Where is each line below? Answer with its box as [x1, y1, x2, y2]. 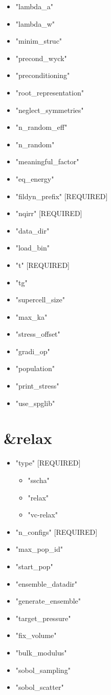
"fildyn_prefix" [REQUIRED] [15, 190, 108, 201]
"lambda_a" [15, 1, 53, 11]
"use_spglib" [15, 397, 55, 408]
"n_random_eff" [15, 122, 68, 132]
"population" [15, 363, 55, 374]
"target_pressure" [15, 612, 71, 623]
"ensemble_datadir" [15, 578, 78, 589]
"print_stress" [15, 380, 59, 391]
